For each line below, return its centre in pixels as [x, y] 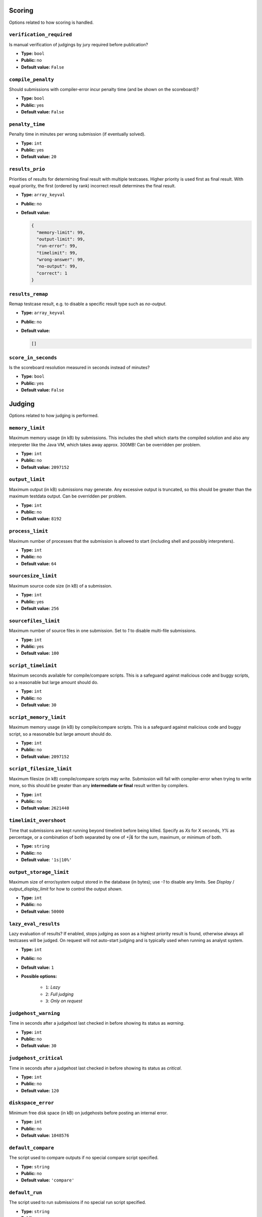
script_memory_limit [38, 717]
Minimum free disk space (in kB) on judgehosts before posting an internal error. [88, 1113]
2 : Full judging [59, 994]
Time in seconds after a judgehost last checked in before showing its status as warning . [97, 1023]
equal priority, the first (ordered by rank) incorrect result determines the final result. [92, 185]
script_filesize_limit [41, 769]
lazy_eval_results [34, 924]
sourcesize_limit [33, 576]
